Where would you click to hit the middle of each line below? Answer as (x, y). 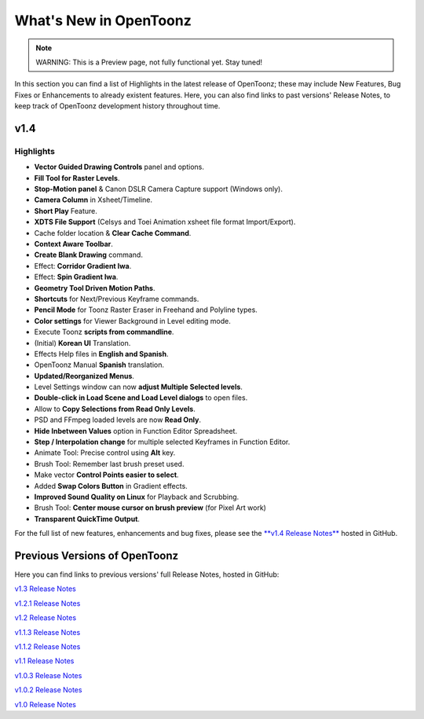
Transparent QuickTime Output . (87, 519)
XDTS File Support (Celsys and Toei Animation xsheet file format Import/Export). (165, 222)
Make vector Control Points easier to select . (107, 475)
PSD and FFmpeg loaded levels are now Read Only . (118, 420)
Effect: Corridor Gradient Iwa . (83, 266)
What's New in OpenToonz (103, 20)
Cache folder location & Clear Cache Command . (113, 233)
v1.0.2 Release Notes (48, 690)
